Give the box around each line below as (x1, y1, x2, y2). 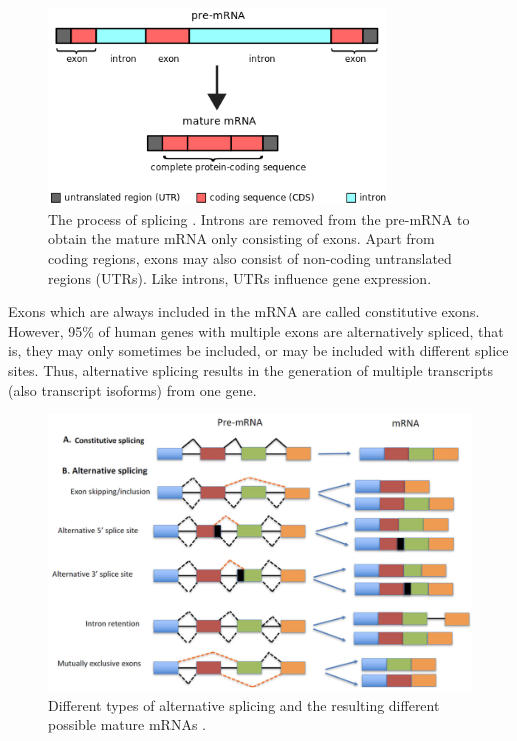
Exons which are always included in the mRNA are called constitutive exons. (8, 301, 480, 322)
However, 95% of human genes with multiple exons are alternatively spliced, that (8, 320, 504, 341)
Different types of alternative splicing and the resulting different (48, 694, 440, 715)
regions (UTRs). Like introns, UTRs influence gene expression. (48, 267, 432, 288)
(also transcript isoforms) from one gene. (8, 379, 257, 400)
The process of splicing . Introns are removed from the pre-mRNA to (48, 208, 470, 229)
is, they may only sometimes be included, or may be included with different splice (8, 340, 509, 361)
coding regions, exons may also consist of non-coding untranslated (48, 248, 452, 269)
